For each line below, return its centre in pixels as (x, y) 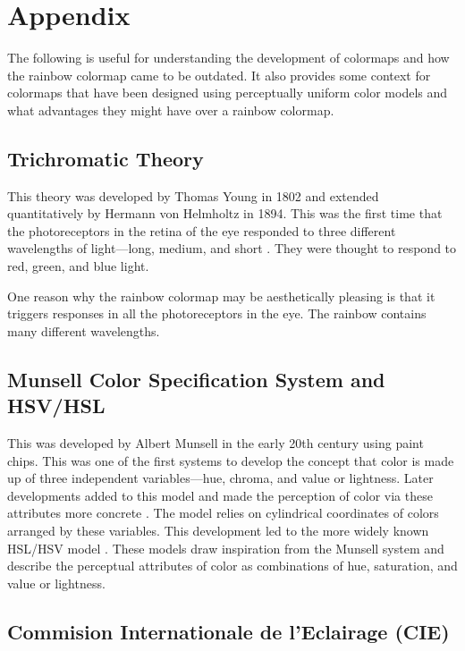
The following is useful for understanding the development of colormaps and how (228, 58)
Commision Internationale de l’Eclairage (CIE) (228, 631)
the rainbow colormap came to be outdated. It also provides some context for (219, 75)
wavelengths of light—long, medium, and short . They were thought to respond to (232, 248)
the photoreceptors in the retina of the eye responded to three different (202, 230)
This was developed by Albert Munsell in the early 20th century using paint (216, 443)
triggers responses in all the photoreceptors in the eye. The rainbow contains (217, 313)
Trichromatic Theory (106, 158)
